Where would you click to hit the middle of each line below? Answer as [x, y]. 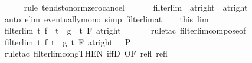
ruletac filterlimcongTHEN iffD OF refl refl [86, 53]
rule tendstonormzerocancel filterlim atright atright [136, 7]
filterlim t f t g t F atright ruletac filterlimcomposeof [125, 30]
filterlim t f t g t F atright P [68, 42]
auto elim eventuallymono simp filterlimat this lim [107, 19]
